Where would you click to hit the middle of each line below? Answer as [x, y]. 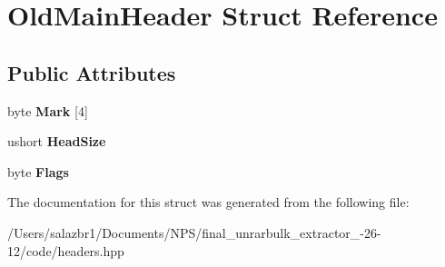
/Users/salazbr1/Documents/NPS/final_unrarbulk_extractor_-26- [194, 232]
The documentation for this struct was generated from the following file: [208, 202]
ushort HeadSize [57, 141]
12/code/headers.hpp [66, 250]
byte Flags [38, 171]
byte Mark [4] [48, 110]
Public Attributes [92, 72]
